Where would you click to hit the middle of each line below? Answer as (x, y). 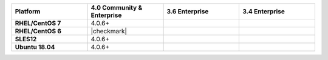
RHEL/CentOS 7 (38, 23)
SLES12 (26, 39)
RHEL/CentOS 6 (38, 31)
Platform (28, 11)
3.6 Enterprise (188, 11)
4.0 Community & (117, 8)
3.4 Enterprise (263, 11)
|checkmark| (109, 31)
